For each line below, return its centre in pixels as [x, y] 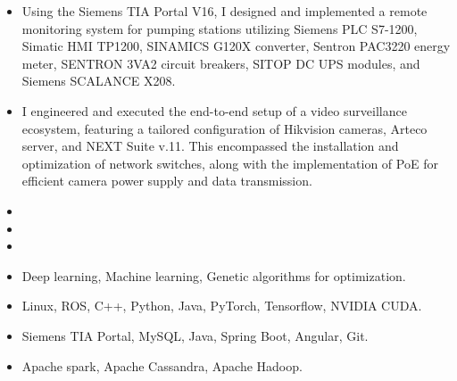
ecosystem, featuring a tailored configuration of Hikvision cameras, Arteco [224, 128]
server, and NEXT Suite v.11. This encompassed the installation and [210, 146]
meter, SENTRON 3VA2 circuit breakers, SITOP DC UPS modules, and [221, 63]
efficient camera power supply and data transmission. [167, 181]
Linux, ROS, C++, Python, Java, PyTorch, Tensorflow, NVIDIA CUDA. [222, 306]
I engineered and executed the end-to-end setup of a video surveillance [214, 110]
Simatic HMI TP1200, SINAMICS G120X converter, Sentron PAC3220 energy [236, 46]
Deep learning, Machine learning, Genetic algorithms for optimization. [214, 275]
